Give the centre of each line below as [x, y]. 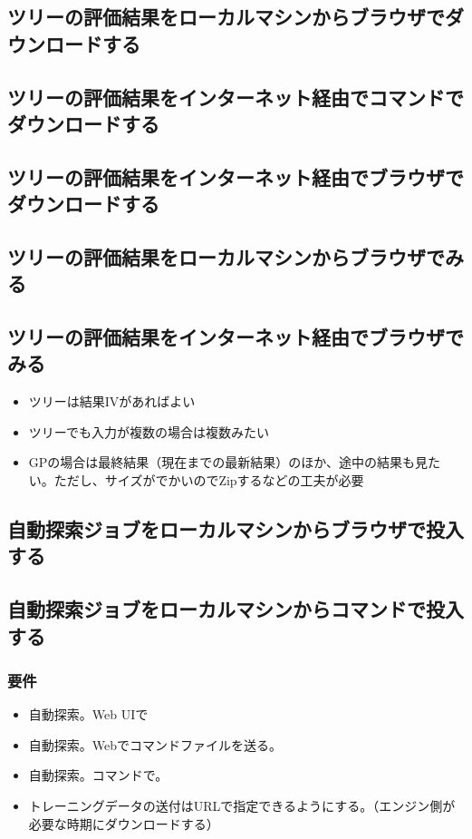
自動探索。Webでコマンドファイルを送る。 [155, 744]
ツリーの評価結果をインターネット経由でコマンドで [236, 97]
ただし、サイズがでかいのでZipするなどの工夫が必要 [209, 480]
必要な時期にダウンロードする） [124, 823]
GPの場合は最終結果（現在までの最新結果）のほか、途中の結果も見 [228, 462]
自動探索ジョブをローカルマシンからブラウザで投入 [236, 529]
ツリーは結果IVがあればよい [112, 401]
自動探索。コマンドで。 [98, 775]
